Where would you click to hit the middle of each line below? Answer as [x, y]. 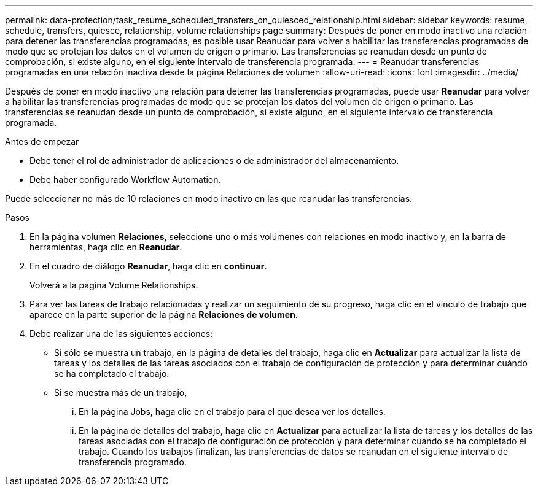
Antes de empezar [42, 141]
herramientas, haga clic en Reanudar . [106, 247]
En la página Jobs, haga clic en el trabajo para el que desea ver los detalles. [232, 412]
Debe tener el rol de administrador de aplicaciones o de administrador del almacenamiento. [214, 160]
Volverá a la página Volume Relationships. [114, 285]
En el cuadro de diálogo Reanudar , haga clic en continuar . [148, 266]
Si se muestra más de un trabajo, [121, 392]
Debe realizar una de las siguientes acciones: [121, 334]
